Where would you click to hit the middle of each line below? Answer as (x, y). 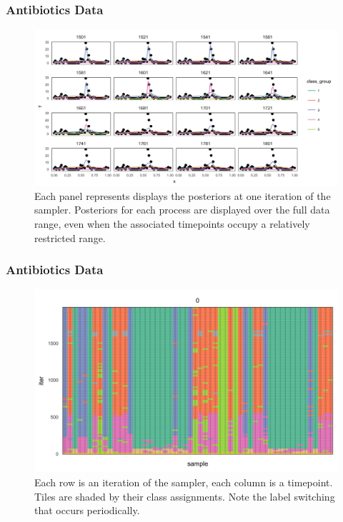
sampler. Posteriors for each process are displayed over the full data (182, 210)
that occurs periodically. (87, 510)
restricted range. (70, 237)
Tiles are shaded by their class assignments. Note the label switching (185, 496)
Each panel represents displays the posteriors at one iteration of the (183, 195)
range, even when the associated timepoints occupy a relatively (172, 224)
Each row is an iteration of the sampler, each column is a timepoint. (184, 482)
